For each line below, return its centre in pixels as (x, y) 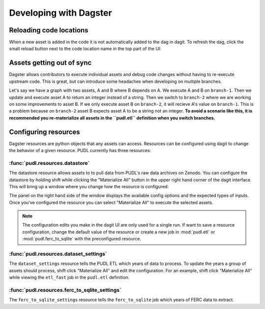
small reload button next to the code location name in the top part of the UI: (85, 49)
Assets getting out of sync (50, 63)
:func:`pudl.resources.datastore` (50, 163)
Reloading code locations (49, 30)
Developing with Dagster (61, 13)
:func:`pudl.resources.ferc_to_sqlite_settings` (65, 290)
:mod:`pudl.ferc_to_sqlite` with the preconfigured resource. (82, 239)
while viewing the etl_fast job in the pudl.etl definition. (69, 278)
